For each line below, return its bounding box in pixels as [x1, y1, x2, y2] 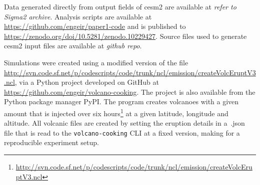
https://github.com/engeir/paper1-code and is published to [4, 21, 186, 31]
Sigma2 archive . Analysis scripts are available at [4, 11, 152, 21]
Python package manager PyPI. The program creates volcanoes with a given [4, 96, 239, 107]
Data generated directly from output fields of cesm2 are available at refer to [4, 1, 236, 11]
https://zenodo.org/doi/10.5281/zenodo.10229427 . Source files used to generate [4, 30, 247, 41]
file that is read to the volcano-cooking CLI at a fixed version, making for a [4, 127, 240, 138]
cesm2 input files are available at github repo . [4, 40, 142, 51]
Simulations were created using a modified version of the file [4, 57, 188, 67]
